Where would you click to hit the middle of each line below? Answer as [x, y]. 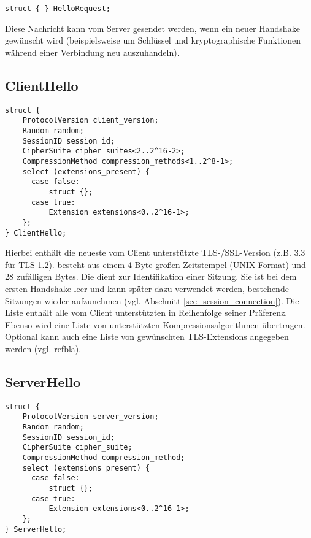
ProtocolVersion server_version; [90, 417]
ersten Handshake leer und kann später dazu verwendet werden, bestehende [147, 288]
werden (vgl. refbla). [43, 348]
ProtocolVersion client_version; [90, 121]
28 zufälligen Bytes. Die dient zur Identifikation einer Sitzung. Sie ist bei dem [151, 276]
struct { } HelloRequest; [58, 9]
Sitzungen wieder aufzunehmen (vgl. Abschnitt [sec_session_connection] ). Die [152, 300]
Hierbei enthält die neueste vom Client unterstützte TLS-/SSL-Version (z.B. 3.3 [155, 252]
